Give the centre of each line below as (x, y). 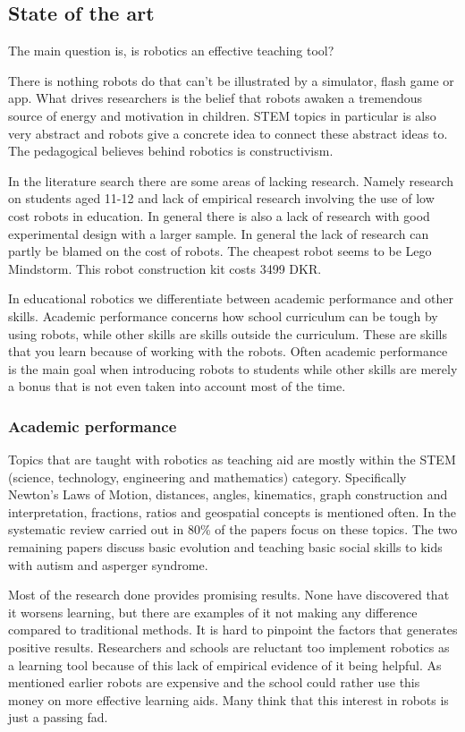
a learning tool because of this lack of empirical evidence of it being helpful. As (225, 664)
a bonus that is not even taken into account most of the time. (177, 386)
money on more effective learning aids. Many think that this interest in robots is (228, 699)
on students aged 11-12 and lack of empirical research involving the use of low (221, 198)
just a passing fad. (58, 717)
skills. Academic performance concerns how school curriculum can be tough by (223, 315)
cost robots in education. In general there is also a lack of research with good (219, 215)
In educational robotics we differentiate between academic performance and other (231, 298)
